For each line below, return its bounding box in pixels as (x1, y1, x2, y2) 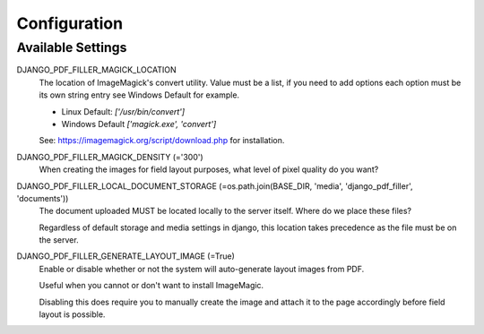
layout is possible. (39, 309, 106, 320)
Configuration (16, 13, 124, 33)
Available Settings (16, 39, 127, 56)
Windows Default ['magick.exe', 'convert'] (61, 118, 217, 129)
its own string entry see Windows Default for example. (39, 90, 240, 100)
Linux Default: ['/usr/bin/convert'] (61, 106, 186, 116)
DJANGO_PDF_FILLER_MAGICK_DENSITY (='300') (16, 151, 203, 162)
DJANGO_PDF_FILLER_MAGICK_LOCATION (16, 64, 177, 75)
